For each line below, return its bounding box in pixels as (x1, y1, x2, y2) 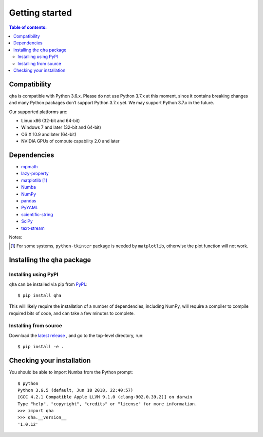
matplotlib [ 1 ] (21, 177, 47, 183)
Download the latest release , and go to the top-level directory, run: (9, 332, 144, 338)
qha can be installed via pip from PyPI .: (9, 281, 88, 287)
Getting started (9, 7, 72, 18)
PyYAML (21, 205, 38, 211)
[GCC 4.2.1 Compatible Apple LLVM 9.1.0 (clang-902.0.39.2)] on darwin (18, 394, 192, 400)
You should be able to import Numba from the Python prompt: (9, 369, 133, 375)
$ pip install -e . (18, 344, 64, 350)
